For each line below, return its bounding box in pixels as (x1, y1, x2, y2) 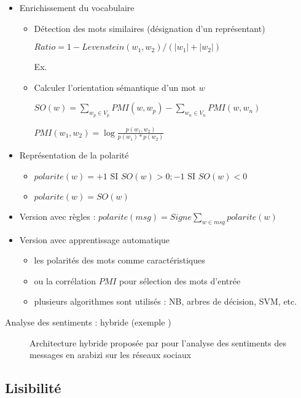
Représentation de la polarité (19, 149, 129, 162)
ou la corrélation (34, 274, 96, 287)
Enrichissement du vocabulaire (19, 1, 135, 14)
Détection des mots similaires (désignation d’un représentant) (34, 21, 265, 34)
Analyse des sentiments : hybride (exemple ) (5, 316, 171, 329)
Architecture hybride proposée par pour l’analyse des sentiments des (29, 336, 286, 349)
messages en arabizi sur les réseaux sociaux (29, 348, 192, 361)
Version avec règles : (19, 209, 96, 222)
